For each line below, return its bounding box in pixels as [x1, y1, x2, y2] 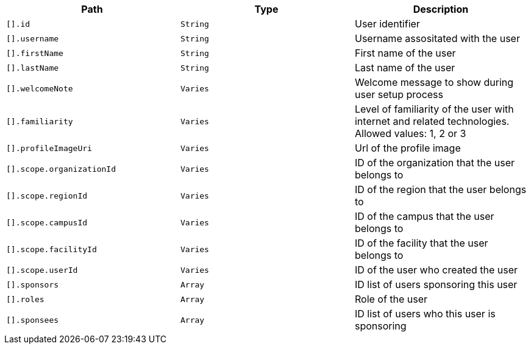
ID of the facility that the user [354, 237, 488, 249]
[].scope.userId [6, 265, 78, 275]
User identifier [354, 18, 420, 30]
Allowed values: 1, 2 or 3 [354, 127, 466, 139]
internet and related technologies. [354, 115, 510, 127]
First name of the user [354, 47, 456, 59]
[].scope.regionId [6, 191, 88, 200]
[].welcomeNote [6, 83, 73, 93]
